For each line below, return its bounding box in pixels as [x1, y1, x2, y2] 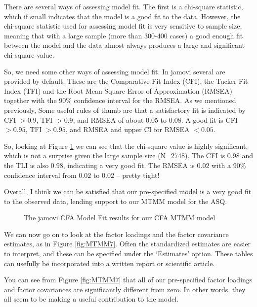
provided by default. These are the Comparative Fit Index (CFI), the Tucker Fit [4, 76, 248, 86]
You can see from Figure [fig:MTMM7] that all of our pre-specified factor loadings [4, 274, 253, 285]
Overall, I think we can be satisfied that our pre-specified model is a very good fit [4, 186, 252, 197]
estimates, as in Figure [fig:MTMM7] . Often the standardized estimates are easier [4, 239, 251, 249]
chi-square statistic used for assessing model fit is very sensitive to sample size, [4, 21, 242, 31]
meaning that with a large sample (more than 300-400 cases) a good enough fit [4, 30, 243, 40]
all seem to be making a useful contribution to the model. [4, 294, 178, 304]
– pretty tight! [116, 170, 160, 180]
